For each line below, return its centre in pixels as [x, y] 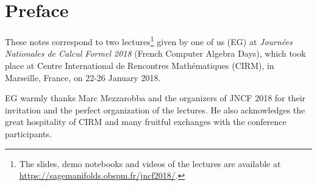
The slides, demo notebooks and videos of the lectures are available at [150, 163]
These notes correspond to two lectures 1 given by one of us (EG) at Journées [149, 41]
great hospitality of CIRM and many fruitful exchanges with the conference [146, 122]
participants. [28, 133]
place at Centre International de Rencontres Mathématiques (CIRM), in [140, 65]
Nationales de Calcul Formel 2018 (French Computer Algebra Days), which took [155, 53]
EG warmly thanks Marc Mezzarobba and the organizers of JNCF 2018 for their [155, 98]
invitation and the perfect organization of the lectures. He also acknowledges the [155, 109]
